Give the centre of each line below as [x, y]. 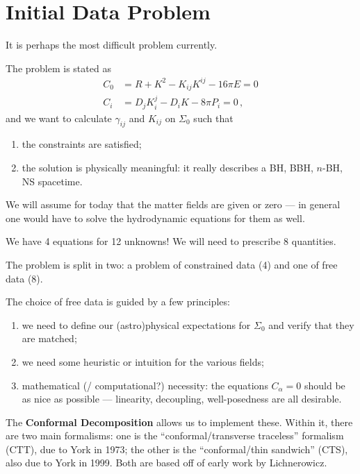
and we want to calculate [59, 118]
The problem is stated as [58, 68]
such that [213, 118]
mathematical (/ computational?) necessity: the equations [145, 385]
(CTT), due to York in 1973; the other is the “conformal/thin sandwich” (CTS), [177, 449]
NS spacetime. [52, 181]
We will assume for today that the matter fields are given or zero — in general [173, 204]
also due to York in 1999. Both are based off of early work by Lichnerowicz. [166, 463]
